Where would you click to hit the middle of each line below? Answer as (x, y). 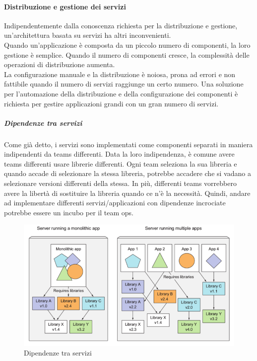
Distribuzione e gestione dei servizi (65, 6)
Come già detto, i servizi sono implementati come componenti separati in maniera (128, 144)
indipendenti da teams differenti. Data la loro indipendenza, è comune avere (119, 154)
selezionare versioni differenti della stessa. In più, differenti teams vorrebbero (120, 183)
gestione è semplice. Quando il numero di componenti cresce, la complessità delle (127, 54)
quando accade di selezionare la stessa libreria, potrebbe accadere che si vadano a (128, 173)
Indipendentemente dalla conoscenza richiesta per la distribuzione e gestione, (121, 25)
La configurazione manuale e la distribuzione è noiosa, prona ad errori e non (120, 74)
